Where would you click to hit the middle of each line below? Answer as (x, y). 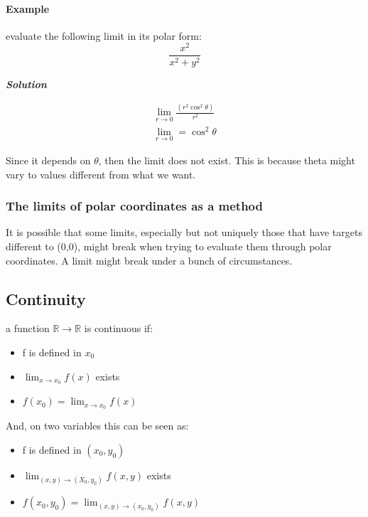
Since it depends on (48, 160)
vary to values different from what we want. (101, 174)
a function (28, 328)
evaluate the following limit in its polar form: (104, 35)
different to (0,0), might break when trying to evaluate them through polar (169, 246)
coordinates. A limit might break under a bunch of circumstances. (149, 260)
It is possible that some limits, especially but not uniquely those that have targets (184, 232)
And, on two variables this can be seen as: (97, 426)
